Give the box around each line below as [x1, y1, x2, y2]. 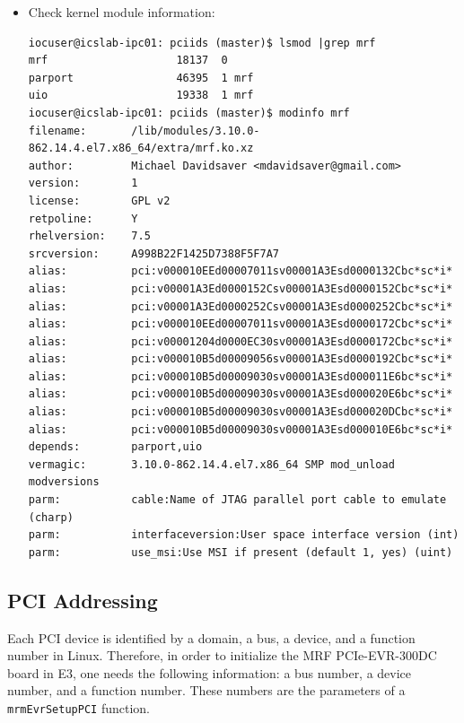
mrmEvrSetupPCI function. [7, 698, 150, 717]
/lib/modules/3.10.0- [131, 124, 260, 137]
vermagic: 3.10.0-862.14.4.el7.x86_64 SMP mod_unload [28, 457, 395, 471]
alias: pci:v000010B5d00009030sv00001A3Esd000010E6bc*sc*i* [28, 422, 453, 436]
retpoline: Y [28, 212, 138, 225]
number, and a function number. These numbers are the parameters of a [7, 681, 406, 700]
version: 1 [28, 177, 138, 190]
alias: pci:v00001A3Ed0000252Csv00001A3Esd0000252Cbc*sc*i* [28, 300, 453, 313]
